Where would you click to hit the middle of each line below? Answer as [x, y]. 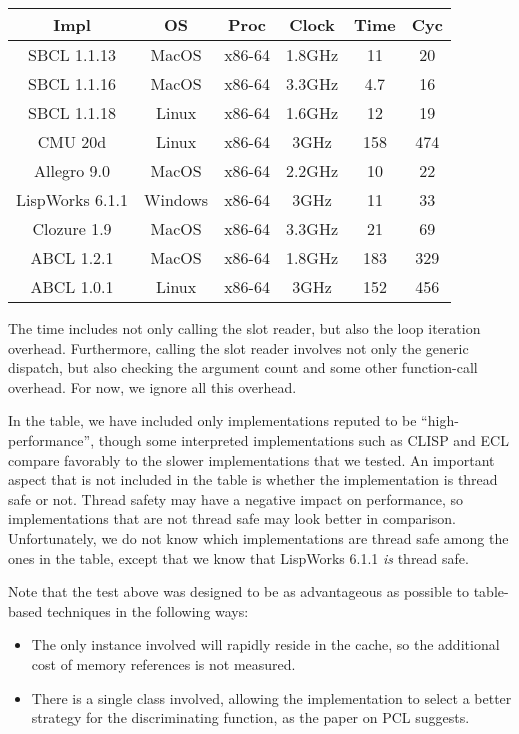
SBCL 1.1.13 [72, 54]
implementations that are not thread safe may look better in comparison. [232, 518]
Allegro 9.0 [72, 170]
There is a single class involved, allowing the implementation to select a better [271, 697]
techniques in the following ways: [147, 610]
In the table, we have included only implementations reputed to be [212, 420]
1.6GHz [312, 112]
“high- [440, 420]
